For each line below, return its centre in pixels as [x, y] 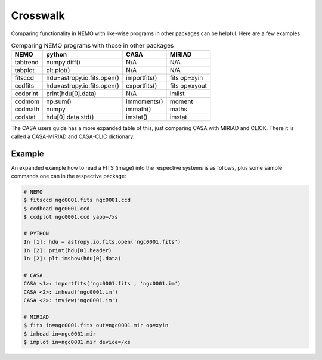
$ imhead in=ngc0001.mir [60, 333]
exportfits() [142, 86]
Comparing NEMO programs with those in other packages [92, 46]
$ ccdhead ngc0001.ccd [57, 208]
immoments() [145, 101]
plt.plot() [58, 70]
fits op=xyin [186, 78]
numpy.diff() [63, 63]
